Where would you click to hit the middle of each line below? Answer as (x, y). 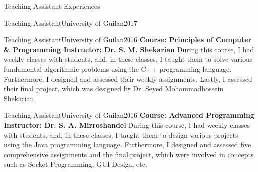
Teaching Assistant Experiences (52, 6)
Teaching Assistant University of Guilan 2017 (71, 23)
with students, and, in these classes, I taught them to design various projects (121, 134)
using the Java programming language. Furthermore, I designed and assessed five (128, 144)
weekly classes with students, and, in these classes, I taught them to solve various (128, 59)
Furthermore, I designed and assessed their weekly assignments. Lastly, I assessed (128, 79)
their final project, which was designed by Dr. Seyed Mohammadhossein (114, 88)
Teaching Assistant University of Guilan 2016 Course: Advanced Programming (129, 115)
